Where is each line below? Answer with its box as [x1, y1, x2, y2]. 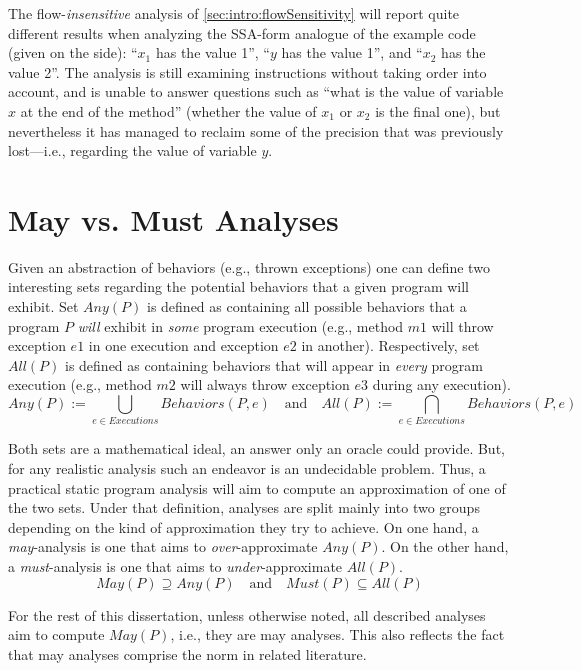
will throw [431, 315, 494, 336]
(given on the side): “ [8, 42, 138, 63]
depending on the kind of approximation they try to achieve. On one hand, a [8, 516, 479, 537]
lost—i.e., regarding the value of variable [8, 140, 257, 161]
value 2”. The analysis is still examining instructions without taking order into [8, 61, 487, 82]
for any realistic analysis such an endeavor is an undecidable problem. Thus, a [8, 457, 486, 478]
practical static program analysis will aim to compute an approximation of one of [8, 477, 506, 498]
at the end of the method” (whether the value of [20, 100, 317, 121]
